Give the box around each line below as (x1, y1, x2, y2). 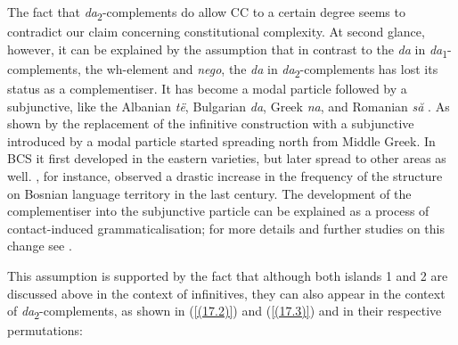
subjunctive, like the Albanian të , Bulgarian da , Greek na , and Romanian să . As (7, 96, 450, 115)
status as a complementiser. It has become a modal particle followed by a (7, 78, 407, 97)
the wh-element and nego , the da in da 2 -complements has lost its (85, 59, 438, 80)
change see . (7, 236, 72, 255)
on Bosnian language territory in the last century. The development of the (7, 184, 412, 202)
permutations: (7, 321, 83, 340)
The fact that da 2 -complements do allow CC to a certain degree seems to (7, 3, 405, 23)
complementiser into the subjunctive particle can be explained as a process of (7, 201, 429, 220)
